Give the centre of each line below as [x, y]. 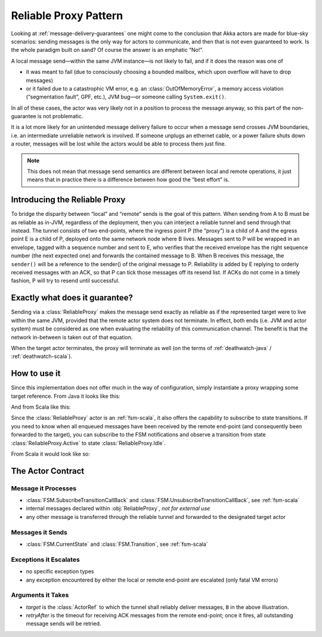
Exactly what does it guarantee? [72, 298]
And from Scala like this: [41, 407]
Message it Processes [44, 488]
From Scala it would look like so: [51, 454]
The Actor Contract [48, 471]
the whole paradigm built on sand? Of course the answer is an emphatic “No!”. [107, 50]
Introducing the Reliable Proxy [68, 200]
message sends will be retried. [64, 624]
